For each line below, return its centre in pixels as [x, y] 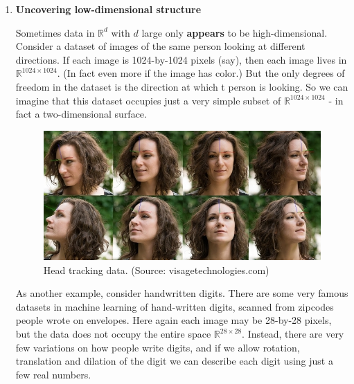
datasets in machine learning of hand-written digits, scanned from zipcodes [175, 306]
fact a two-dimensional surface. [81, 114]
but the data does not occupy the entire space [113, 333]
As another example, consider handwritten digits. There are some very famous [182, 293]
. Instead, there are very [293, 333]
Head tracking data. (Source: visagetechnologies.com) [156, 269]
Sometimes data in [55, 32]
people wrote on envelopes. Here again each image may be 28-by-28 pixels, [174, 320]
